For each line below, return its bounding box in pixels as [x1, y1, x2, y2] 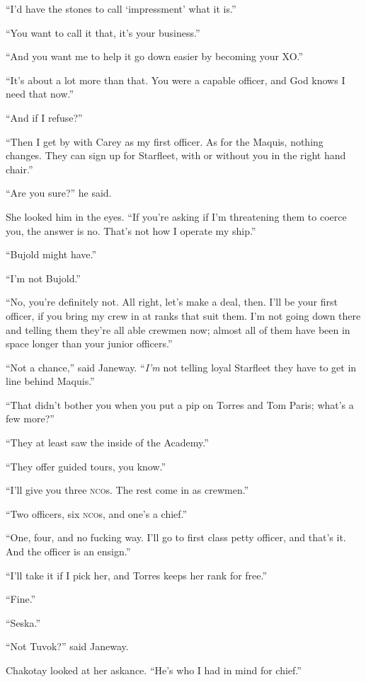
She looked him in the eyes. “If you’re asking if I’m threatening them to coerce [6, 209, 347, 224]
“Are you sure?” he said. [6, 185, 112, 200]
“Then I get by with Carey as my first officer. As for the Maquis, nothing [6, 134, 324, 149]
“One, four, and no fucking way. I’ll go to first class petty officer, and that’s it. [6, 530, 346, 545]
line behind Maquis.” [6, 374, 95, 388]
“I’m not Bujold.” [6, 270, 81, 285]
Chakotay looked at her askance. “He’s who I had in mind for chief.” [6, 663, 302, 677]
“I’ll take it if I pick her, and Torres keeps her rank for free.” [6, 567, 268, 582]
